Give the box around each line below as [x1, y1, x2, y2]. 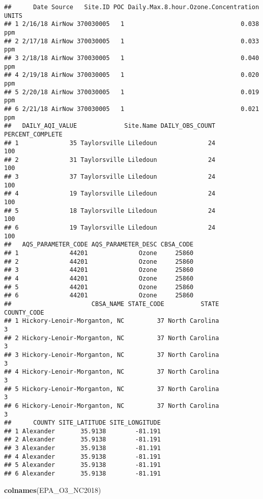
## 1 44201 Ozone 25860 [4, 249, 194, 257]
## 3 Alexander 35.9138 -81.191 [4, 445, 161, 452]
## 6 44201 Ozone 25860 [4, 292, 194, 299]
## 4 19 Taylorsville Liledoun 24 [4, 190, 216, 198]
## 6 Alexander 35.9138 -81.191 [4, 470, 161, 478]
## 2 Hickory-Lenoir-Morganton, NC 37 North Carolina [4, 334, 219, 342]
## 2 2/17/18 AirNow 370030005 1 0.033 [4, 37, 259, 45]
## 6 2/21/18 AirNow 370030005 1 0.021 [4, 105, 259, 113]
